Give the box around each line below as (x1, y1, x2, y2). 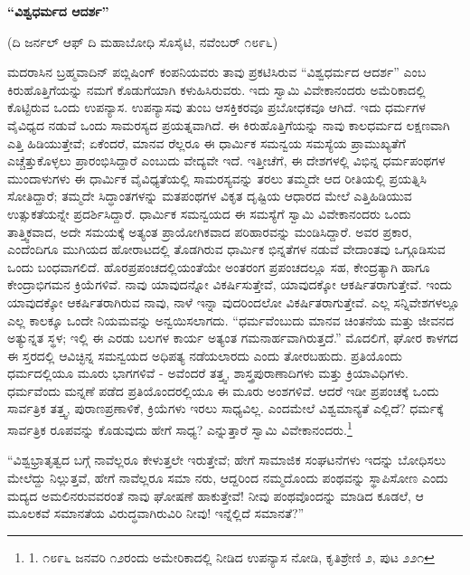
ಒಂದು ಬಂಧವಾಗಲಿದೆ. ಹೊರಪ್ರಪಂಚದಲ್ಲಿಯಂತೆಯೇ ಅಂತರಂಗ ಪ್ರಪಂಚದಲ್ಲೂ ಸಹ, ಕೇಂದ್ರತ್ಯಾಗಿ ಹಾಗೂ (7, 257, 430, 276)
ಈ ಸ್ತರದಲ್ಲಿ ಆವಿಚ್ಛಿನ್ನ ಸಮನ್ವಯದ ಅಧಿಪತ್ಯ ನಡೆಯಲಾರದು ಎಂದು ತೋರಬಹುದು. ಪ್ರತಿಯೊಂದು (7, 345, 402, 364)
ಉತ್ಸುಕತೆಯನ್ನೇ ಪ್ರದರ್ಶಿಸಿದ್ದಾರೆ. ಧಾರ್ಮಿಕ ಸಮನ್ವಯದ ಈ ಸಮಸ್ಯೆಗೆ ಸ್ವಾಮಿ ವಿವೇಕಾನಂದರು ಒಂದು (7, 203, 411, 222)
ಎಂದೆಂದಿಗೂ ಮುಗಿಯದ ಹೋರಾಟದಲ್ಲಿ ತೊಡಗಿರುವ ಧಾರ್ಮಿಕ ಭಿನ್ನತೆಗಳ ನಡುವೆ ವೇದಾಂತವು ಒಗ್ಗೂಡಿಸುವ (7, 240, 446, 259)
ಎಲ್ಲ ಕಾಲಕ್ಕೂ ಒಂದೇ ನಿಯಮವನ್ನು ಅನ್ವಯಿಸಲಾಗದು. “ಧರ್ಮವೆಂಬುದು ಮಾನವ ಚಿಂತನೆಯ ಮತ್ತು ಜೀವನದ (7, 310, 454, 329)
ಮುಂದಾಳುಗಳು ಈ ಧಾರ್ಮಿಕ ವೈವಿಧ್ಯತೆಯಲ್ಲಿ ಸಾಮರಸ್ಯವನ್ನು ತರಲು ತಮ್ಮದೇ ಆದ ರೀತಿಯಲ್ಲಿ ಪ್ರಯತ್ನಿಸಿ (7, 168, 427, 187)
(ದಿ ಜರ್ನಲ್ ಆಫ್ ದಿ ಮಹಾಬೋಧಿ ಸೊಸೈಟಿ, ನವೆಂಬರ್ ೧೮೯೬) (7, 32, 278, 51)
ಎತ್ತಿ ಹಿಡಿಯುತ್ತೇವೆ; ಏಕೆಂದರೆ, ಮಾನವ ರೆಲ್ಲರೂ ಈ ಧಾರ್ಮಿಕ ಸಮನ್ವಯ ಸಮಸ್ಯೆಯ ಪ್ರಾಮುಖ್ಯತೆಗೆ (7, 133, 406, 152)
